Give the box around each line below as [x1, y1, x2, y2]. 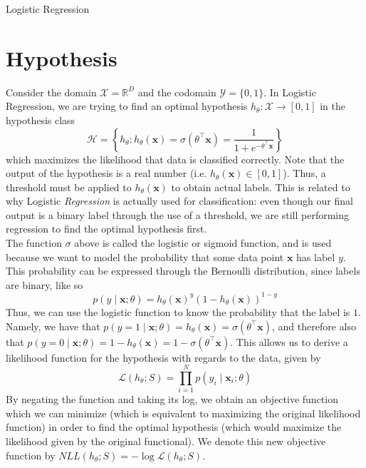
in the [320, 98, 345, 113]
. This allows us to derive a [230, 334, 348, 349]
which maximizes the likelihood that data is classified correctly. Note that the [6, 151, 345, 166]
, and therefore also [271, 318, 356, 333]
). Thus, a [283, 166, 326, 180]
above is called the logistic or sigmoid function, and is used [74, 235, 332, 250]
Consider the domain [6, 84, 97, 99]
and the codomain [137, 84, 216, 99]
